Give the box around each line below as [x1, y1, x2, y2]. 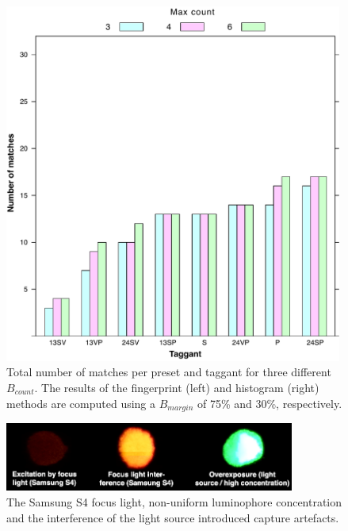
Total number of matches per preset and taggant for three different [6, 364, 331, 380]
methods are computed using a [6, 394, 156, 411]
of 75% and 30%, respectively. [197, 394, 342, 411]
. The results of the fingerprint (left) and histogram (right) [34, 379, 319, 395]
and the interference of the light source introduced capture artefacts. [6, 509, 339, 525]
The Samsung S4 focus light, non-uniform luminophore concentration [6, 493, 342, 510]
